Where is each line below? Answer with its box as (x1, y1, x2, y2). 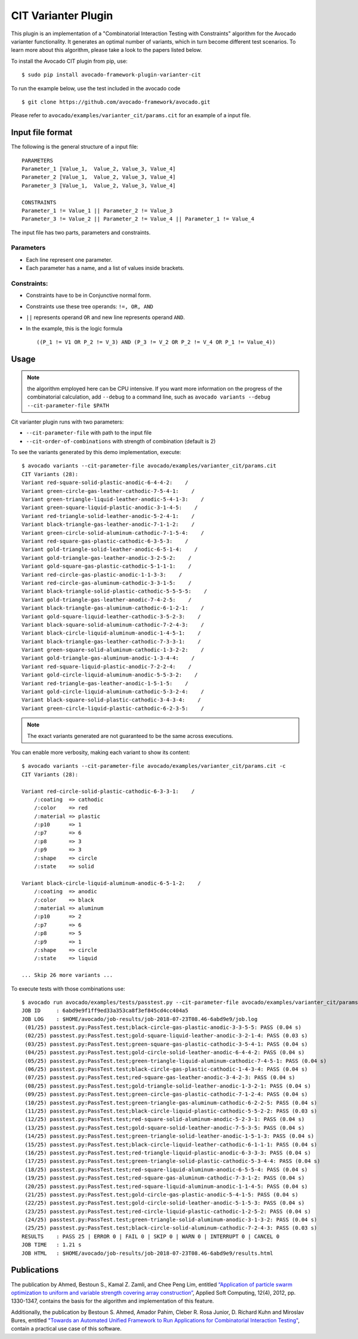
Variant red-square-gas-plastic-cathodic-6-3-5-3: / (21, 538, 189, 544)
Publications (11, 1265, 59, 1275)
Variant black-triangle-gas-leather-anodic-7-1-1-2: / (21, 521, 195, 528)
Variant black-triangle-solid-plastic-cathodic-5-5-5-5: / (21, 588, 208, 595)
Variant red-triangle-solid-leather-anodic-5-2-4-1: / (21, 513, 195, 519)
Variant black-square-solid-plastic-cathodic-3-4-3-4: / (21, 697, 201, 703)
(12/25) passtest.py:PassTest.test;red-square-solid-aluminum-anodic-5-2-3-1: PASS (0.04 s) (24, 1116, 305, 1123)
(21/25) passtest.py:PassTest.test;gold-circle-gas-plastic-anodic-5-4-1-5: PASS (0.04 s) (24, 1191, 298, 1198)
